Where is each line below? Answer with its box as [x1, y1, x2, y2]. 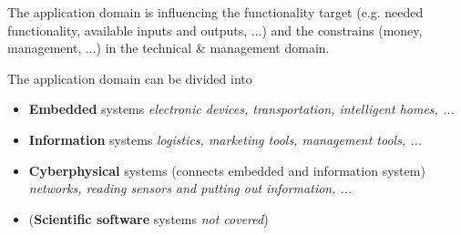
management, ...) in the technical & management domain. [7, 38, 330, 57]
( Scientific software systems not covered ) [28, 209, 269, 228]
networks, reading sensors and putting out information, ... [28, 179, 353, 198]
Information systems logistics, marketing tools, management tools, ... [28, 129, 423, 148]
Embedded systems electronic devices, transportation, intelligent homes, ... [28, 99, 455, 118]
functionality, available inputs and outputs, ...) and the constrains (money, [7, 20, 423, 39]
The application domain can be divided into [7, 68, 252, 87]
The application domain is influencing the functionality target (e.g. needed [7, 3, 424, 21]
